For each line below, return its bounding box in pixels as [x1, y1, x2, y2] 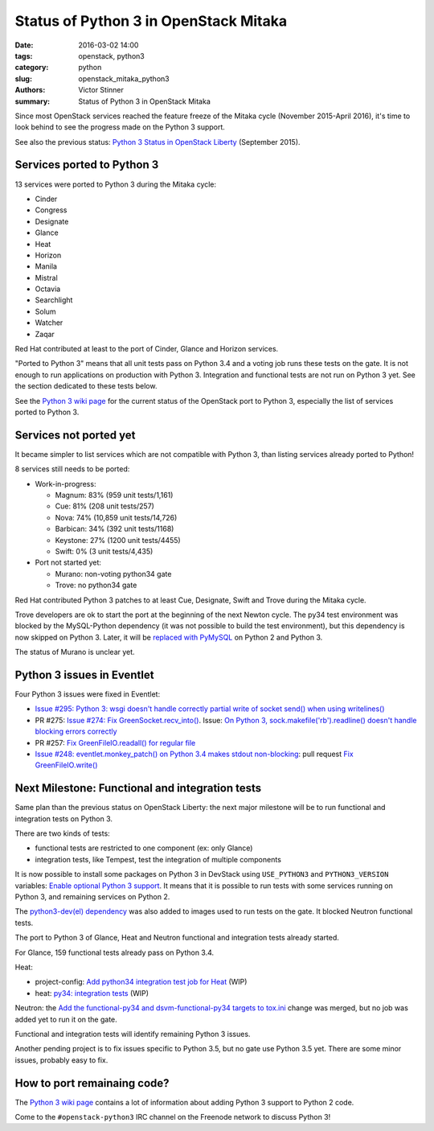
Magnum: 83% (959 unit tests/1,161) [55, 491, 174, 500]
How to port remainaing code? [14, 1076, 170, 1090]
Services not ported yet [14, 428, 136, 442]
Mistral [35, 273, 58, 282]
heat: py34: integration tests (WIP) [35, 988, 149, 997]
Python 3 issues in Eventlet [14, 668, 154, 681]
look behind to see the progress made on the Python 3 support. [14, 122, 225, 132]
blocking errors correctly [35, 726, 117, 736]
